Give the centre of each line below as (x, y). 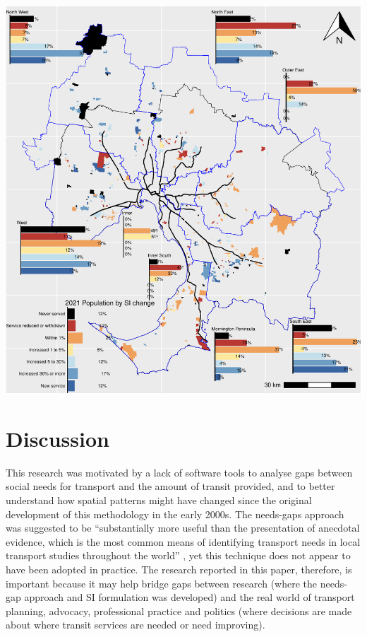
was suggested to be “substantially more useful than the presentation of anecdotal (183, 528)
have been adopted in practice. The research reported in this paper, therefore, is (179, 569)
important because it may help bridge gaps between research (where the (161, 583)
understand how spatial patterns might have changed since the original (159, 499)
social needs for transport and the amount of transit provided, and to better (170, 486)
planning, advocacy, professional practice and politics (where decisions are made (179, 610)
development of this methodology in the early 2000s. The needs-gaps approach (175, 514)
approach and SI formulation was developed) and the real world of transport (189, 597)
